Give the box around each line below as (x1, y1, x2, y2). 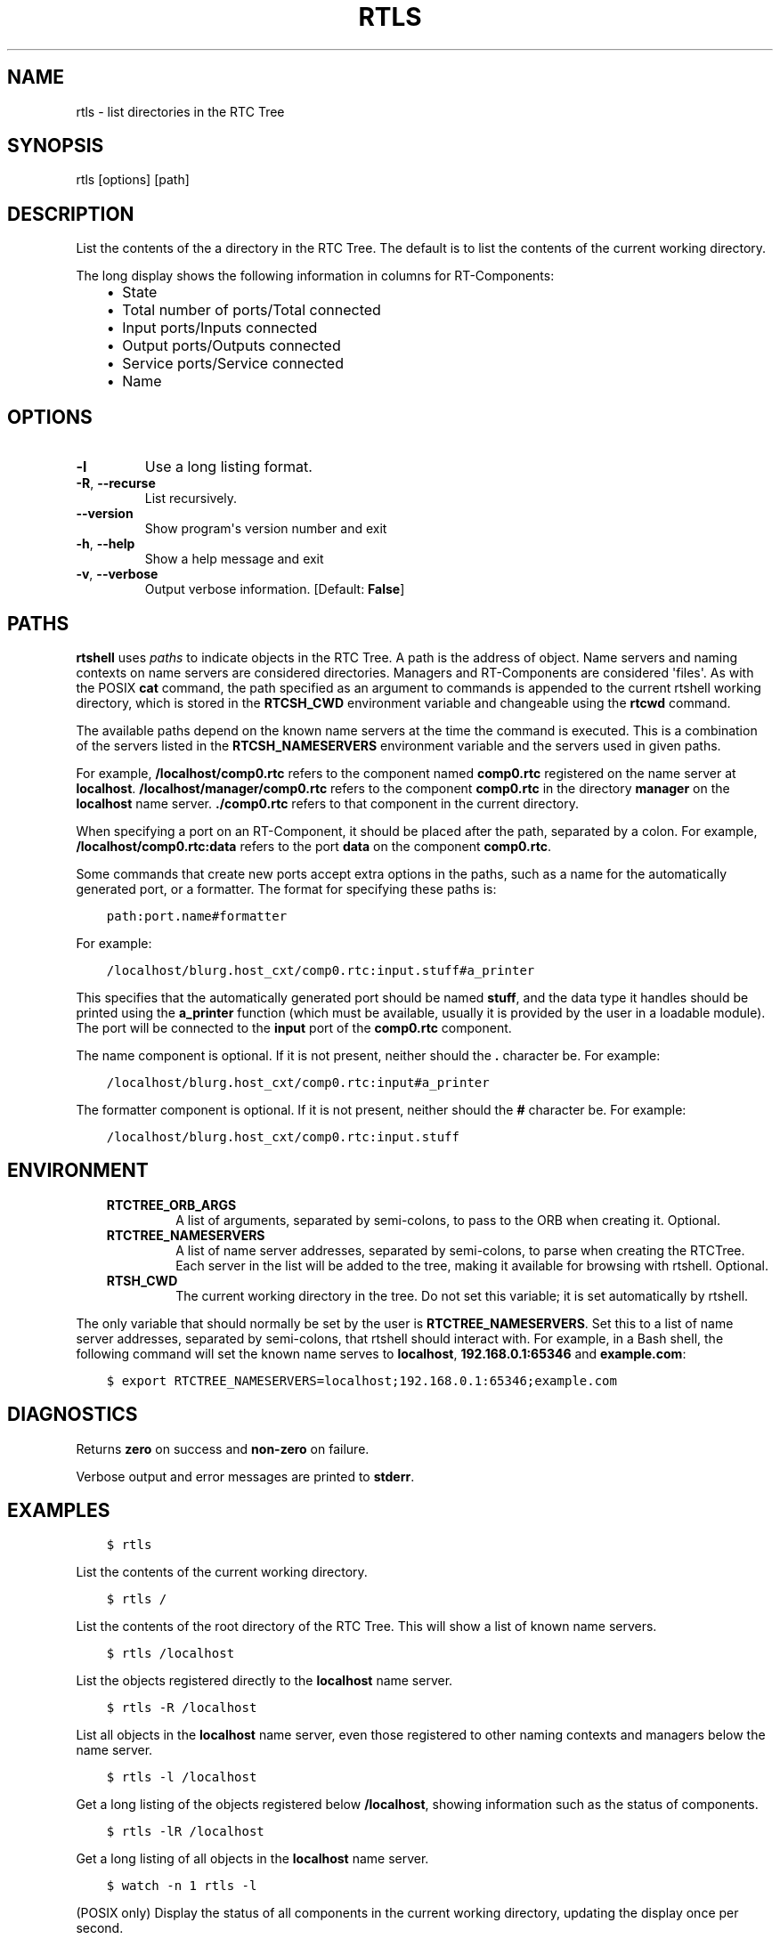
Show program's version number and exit (144, 521, 387, 537)
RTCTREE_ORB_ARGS (106, 1197, 237, 1213)
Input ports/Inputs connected (122, 319, 318, 337)
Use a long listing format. (144, 458, 313, 476)
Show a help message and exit (144, 551, 324, 567)
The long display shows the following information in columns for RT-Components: (76, 268, 555, 284)
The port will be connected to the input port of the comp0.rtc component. (76, 1019, 512, 1035)
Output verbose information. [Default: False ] (144, 581, 405, 597)
